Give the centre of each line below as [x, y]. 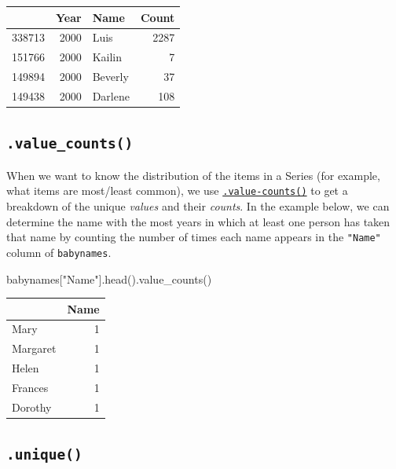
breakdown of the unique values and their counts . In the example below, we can [198, 206]
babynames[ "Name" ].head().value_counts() [109, 278]
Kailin [107, 57]
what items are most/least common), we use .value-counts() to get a [177, 191]
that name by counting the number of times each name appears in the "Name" [194, 237]
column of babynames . [59, 252]
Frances [30, 387]
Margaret [34, 348]
